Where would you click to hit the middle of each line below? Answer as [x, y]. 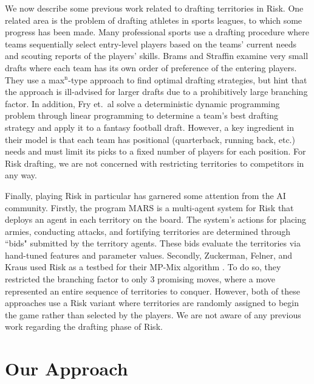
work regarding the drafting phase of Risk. [84, 326]
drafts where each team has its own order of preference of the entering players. [151, 67]
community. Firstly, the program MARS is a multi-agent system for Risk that [149, 207]
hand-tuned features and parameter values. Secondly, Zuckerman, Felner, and [149, 255]
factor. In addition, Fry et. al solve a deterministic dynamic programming [142, 103]
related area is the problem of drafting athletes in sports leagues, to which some [154, 20]
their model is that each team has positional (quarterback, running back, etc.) [150, 139]
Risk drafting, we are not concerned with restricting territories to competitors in [155, 163]
